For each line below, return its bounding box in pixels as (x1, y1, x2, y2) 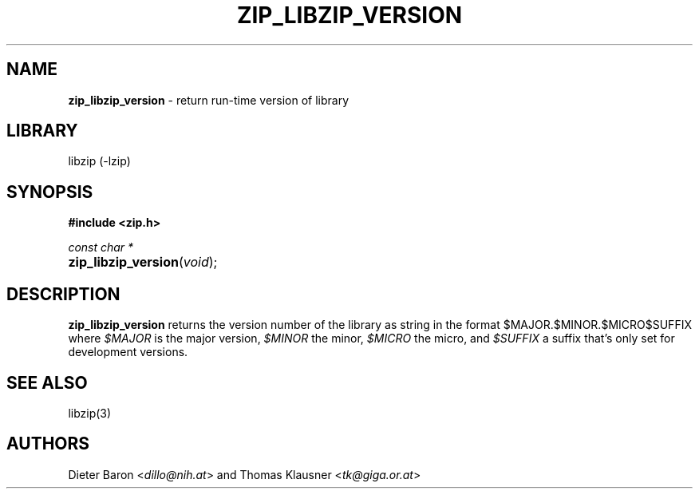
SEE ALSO (6, 372, 88, 393)
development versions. (68, 345, 188, 359)
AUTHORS (6, 434, 90, 454)
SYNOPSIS (6, 181, 93, 202)
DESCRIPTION (6, 283, 120, 304)
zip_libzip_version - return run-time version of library (68, 93, 349, 107)
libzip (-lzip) (68, 154, 131, 168)
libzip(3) (68, 406, 112, 420)
